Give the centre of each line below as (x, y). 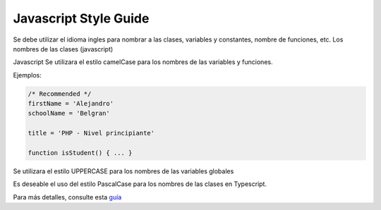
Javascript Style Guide (81, 18)
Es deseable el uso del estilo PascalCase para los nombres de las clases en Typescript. (140, 184)
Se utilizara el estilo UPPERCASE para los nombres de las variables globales (123, 171)
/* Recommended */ (60, 94)
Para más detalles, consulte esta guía (67, 197)
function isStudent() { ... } (80, 153)
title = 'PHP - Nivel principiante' (91, 133)
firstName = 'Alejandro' (71, 104)
